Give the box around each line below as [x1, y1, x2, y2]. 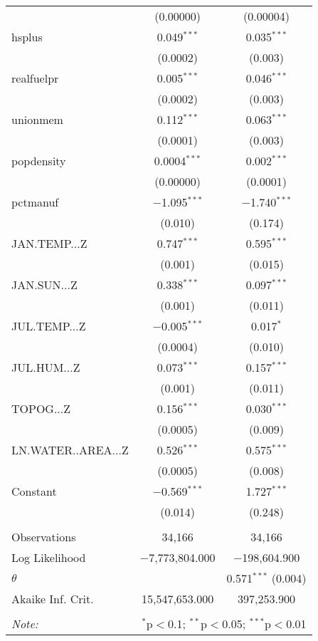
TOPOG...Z [11, 400, 71, 417]
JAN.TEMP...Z [11, 235, 88, 251]
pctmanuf [11, 194, 59, 210]
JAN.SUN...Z [11, 276, 78, 293]
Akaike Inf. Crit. [11, 590, 94, 607]
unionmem [11, 111, 63, 127]
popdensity [11, 152, 66, 169]
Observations [11, 528, 76, 545]
